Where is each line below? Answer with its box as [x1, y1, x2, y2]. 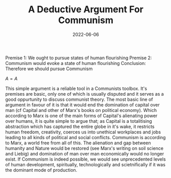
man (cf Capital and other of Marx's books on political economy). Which [5, 107, 157, 113]
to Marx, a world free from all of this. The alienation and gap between [5, 140, 152, 146]
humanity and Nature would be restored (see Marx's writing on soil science [5, 145, 164, 151]
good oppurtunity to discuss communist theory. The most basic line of [5, 96, 153, 102]
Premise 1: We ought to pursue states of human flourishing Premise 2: [5, 55, 152, 61]
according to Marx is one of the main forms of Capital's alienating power [5, 113, 158, 119]
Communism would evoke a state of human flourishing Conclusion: [5, 60, 146, 66]
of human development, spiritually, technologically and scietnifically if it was [5, 161, 166, 167]
